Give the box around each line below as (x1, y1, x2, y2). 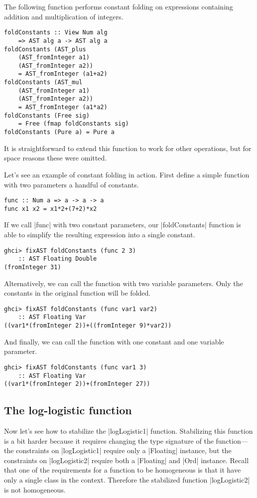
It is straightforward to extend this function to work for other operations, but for (4, 143, 252, 153)
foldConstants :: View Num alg (4, 29, 108, 36)
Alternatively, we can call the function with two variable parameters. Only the (4, 278, 243, 288)
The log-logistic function (4, 402, 132, 418)
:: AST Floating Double (18, 255, 97, 263)
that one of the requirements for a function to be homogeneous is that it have (4, 465, 241, 475)
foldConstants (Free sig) (4, 112, 90, 119)
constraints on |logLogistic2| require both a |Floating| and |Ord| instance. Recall (4, 455, 249, 465)
